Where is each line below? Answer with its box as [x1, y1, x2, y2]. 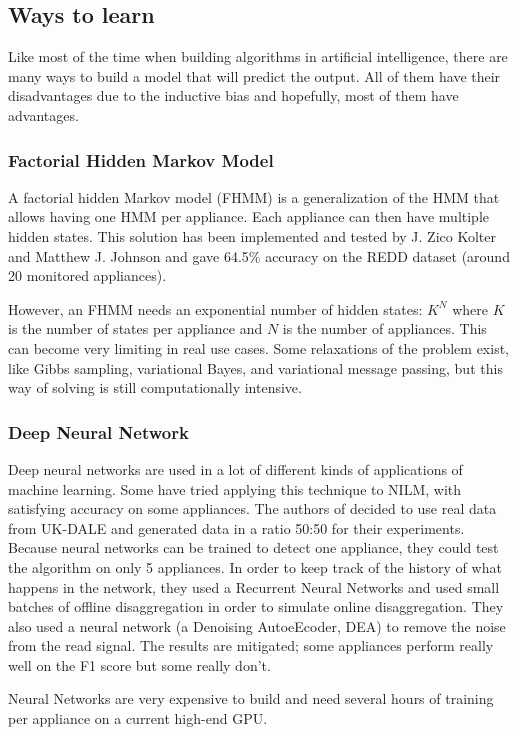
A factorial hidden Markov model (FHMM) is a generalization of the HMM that [8, 186, 500, 207]
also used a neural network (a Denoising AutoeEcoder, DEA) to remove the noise [8, 615, 506, 636]
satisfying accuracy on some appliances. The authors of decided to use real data [8, 498, 497, 519]
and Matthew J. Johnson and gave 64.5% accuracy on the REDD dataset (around [8, 245, 510, 266]
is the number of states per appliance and [8, 318, 263, 339]
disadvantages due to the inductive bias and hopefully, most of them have [8, 85, 459, 106]
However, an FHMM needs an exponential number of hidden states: [8, 298, 423, 319]
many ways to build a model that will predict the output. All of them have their [8, 65, 501, 86]
